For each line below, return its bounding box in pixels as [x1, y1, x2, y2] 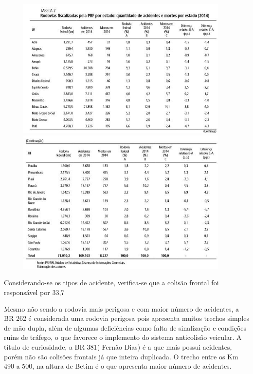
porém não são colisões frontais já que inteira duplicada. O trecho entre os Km [4, 351, 238, 361]
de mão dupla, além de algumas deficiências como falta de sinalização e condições [4, 322, 247, 333]
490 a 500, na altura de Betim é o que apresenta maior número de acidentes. [4, 361, 232, 371]
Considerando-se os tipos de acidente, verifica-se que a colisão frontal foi [4, 277, 219, 288]
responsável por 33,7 [4, 287, 65, 297]
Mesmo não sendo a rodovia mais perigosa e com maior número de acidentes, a [4, 303, 239, 314]
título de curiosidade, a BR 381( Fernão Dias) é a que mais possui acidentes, [4, 342, 232, 352]
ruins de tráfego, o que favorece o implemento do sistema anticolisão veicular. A [4, 332, 242, 342]
